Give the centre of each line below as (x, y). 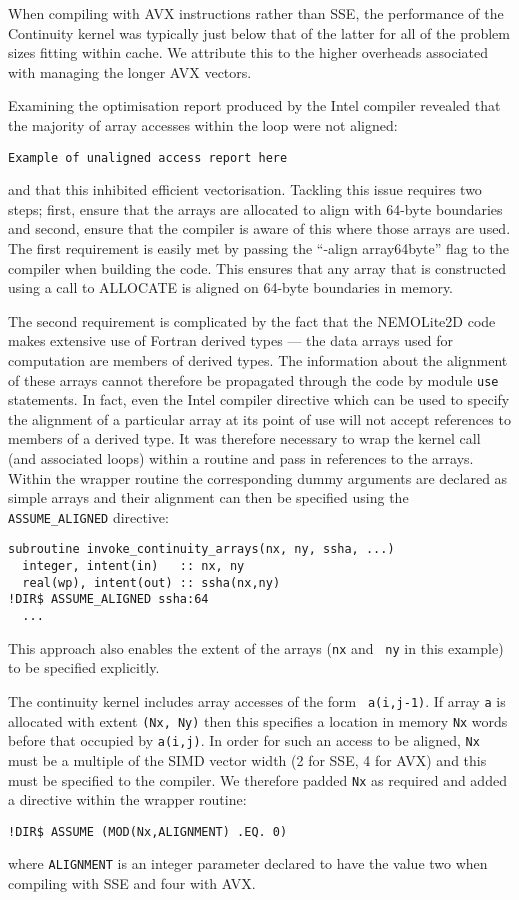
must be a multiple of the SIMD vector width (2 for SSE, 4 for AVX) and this (247, 759)
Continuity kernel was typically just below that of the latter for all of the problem (259, 32)
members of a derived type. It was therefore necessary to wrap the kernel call (244, 438)
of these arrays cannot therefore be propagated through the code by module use (253, 379)
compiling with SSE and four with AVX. (132, 883)
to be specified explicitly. (84, 667)
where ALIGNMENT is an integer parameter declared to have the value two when (248, 863)
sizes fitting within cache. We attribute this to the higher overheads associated (248, 52)
